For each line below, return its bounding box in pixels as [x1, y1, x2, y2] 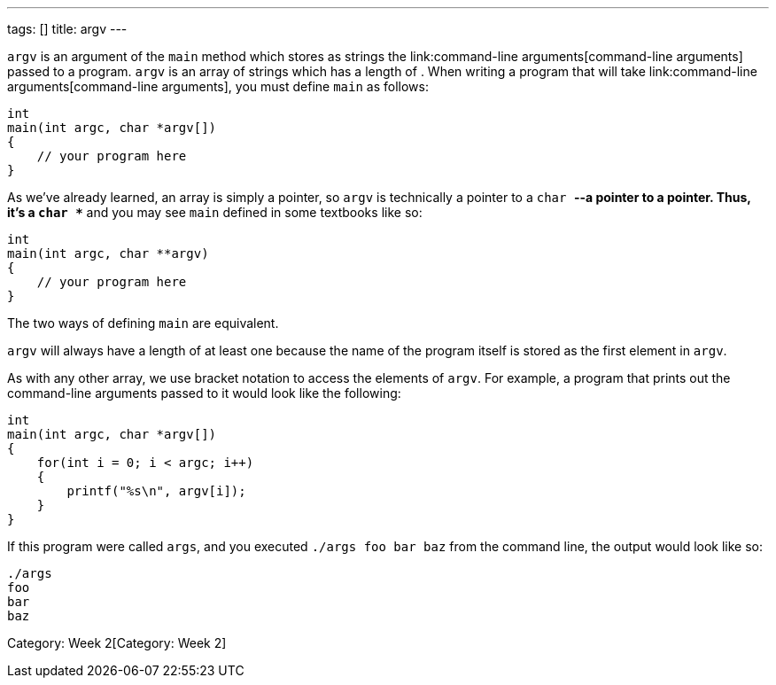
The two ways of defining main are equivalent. [7, 315, 279, 331]
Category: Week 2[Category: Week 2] [7, 635, 227, 650]
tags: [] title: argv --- [7, 21, 128, 36]
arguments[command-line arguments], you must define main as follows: [7, 79, 429, 94]
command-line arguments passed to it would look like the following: [7, 385, 401, 401]
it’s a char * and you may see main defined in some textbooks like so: [7, 205, 423, 220]
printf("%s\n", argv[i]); [66, 484, 246, 498]
